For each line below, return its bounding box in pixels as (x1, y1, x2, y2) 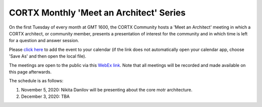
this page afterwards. (9, 69, 52, 75)
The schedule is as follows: (9, 78, 64, 84)
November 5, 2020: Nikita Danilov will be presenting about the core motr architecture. (21, 87, 193, 92)
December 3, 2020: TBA (21, 93, 70, 99)
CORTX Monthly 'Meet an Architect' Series (9, 7, 186, 18)
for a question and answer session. (9, 38, 80, 44)
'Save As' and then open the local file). (9, 53, 87, 59)
